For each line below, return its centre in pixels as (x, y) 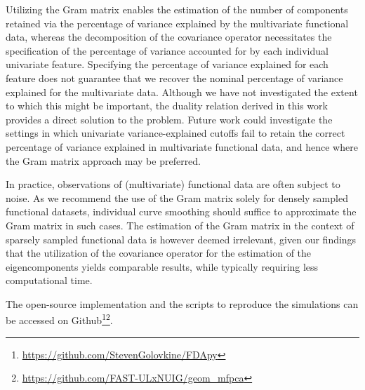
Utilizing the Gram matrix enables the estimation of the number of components (177, 9)
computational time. (49, 280)
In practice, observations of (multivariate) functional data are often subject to (173, 184)
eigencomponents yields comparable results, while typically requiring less (162, 266)
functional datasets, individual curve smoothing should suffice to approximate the (181, 211)
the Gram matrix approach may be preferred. (104, 160)
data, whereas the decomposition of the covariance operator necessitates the (169, 37)
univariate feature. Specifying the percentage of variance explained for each (167, 64)
